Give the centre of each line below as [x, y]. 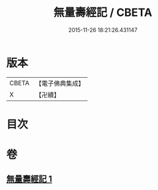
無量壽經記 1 [29, 179]
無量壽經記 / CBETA [103, 13]
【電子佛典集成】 [60, 83]
